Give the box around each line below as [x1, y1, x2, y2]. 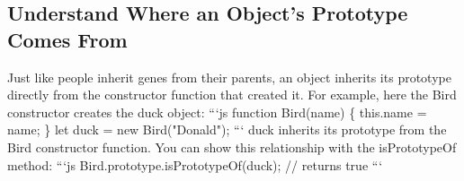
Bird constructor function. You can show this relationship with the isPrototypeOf [7, 137, 457, 156]
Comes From [7, 25, 128, 53]
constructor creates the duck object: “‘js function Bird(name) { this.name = [7, 102, 427, 121]
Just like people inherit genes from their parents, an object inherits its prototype [7, 67, 451, 86]
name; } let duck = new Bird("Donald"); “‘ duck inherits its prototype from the [7, 120, 447, 139]
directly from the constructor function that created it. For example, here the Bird [7, 85, 457, 104]
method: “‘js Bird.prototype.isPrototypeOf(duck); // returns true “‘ [7, 155, 383, 174]
